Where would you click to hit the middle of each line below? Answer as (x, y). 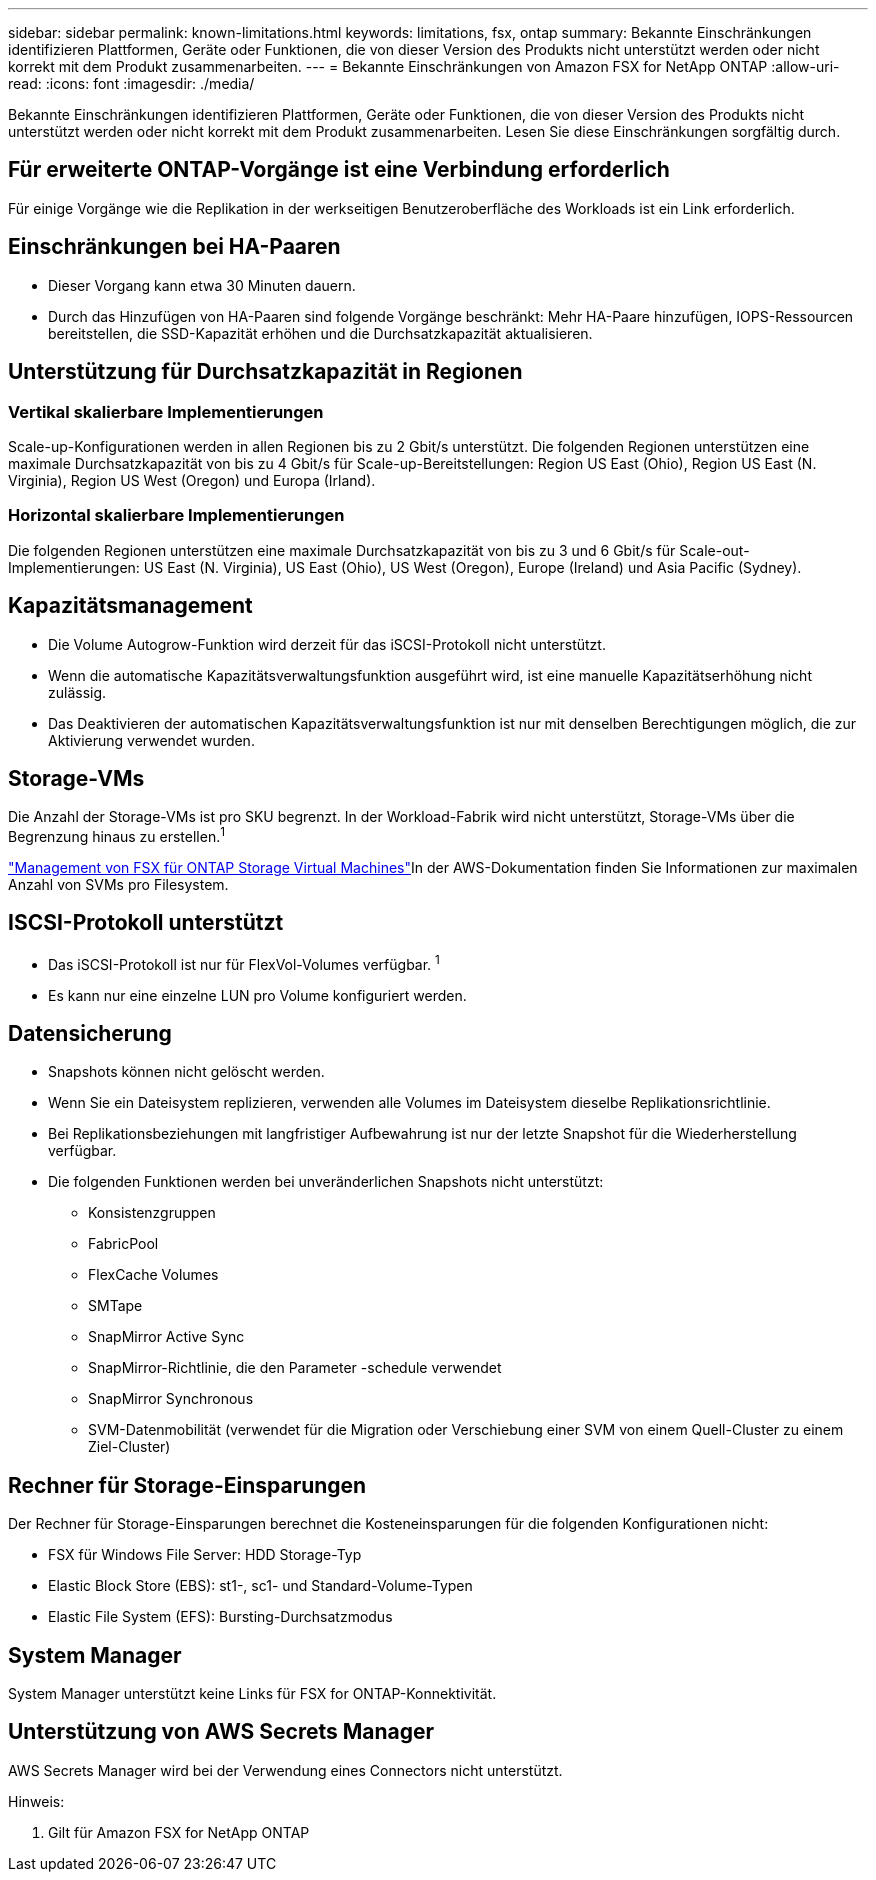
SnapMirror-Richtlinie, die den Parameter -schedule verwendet (295, 1368)
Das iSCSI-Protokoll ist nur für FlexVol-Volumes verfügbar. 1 (244, 962)
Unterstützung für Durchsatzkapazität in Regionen (265, 372)
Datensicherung (90, 1033)
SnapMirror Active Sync (166, 1337)
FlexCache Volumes (153, 1275)
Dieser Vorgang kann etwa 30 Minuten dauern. (202, 285)
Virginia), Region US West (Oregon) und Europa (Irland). (192, 480)
